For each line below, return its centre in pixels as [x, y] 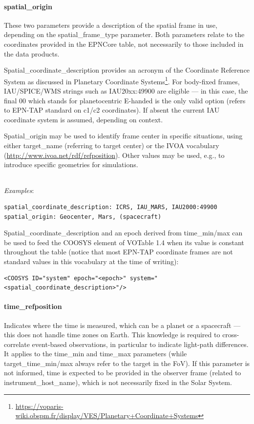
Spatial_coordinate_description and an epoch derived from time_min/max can [123, 233]
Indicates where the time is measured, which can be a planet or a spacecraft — [122, 325]
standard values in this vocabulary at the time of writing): [91, 261]
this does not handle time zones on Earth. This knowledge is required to [112, 335]
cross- [231, 335]
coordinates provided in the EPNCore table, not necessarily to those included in [124, 44]
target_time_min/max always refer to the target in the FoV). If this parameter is [127, 363]
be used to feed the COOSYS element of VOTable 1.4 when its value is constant [124, 242]
